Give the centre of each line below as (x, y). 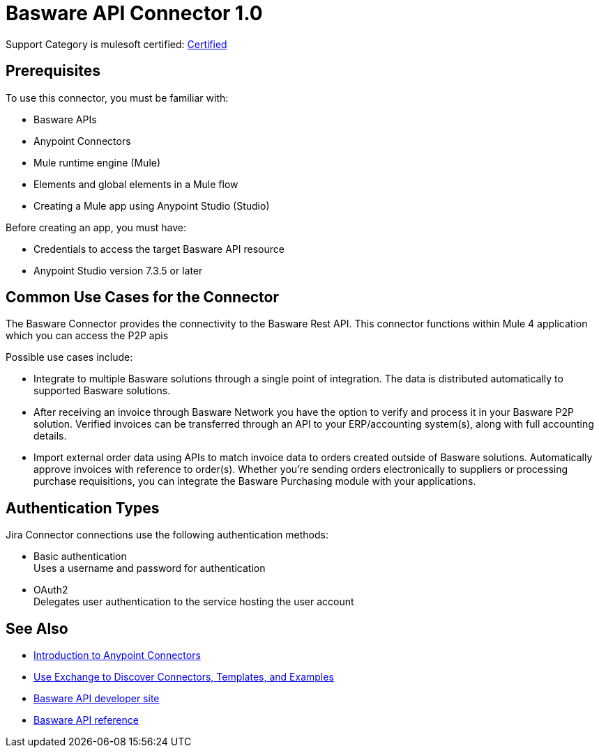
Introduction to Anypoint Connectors (117, 655)
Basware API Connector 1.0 (134, 13)
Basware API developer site (97, 699)
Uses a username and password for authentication (150, 568)
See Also (37, 628)
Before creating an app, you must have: (96, 227)
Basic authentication (80, 557)
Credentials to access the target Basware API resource (159, 249)
